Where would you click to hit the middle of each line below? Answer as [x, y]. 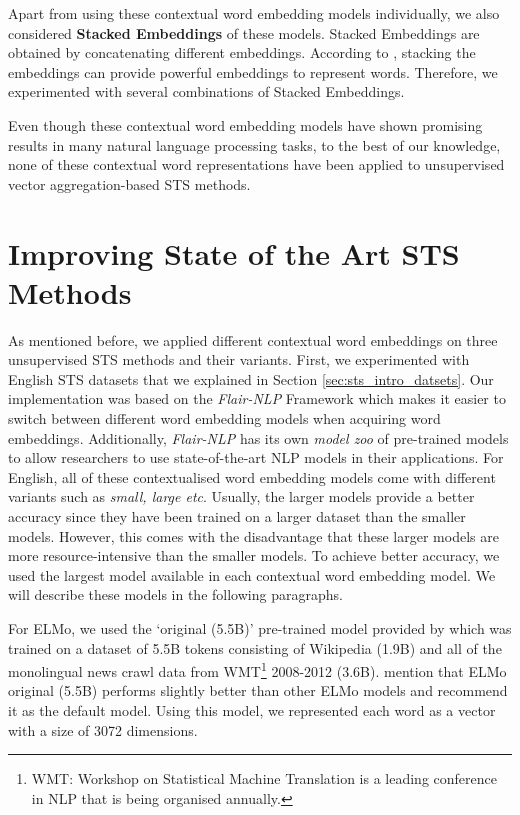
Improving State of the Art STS [234, 252]
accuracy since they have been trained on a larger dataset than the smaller [237, 516]
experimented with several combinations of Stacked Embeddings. [206, 91]
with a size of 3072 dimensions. [103, 729]
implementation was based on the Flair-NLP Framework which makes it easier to [257, 398]
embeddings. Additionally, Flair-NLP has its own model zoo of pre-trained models [258, 437]
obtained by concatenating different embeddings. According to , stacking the [242, 52]
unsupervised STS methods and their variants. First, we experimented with [239, 359]
